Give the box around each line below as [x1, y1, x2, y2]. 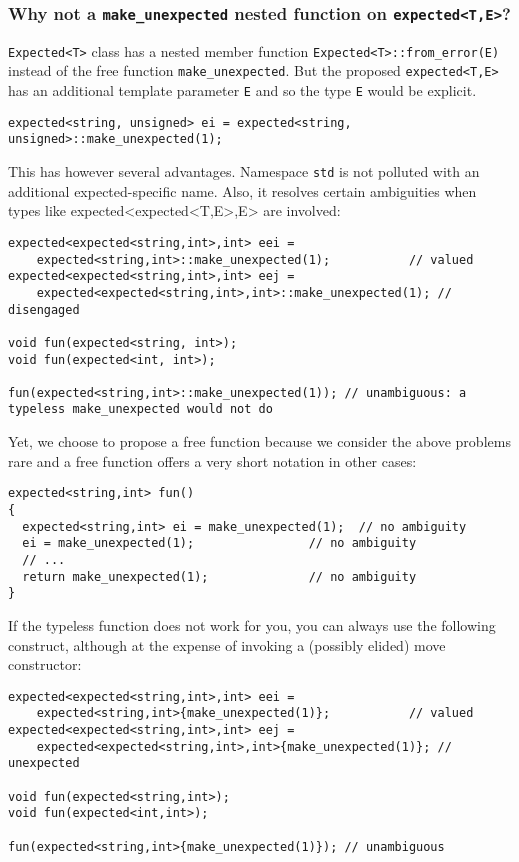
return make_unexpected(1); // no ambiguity [22, 569, 417, 584]
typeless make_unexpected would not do [8, 402, 273, 417]
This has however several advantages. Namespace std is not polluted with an [8, 161, 480, 182]
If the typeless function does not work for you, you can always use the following [8, 614, 496, 635]
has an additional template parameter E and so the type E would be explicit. [8, 80, 477, 101]
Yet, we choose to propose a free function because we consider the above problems [8, 431, 511, 452]
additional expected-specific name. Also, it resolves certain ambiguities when [8, 180, 477, 201]
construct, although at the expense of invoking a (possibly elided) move [8, 634, 446, 655]
